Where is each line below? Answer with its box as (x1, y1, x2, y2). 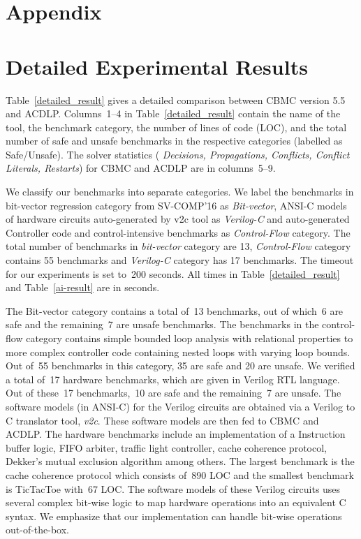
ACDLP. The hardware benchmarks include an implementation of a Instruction (6, 427, 346, 441)
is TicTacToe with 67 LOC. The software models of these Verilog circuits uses (6, 481, 341, 496)
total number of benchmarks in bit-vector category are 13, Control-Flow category (6, 239, 351, 253)
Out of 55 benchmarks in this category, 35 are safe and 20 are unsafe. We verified (6, 358, 355, 373)
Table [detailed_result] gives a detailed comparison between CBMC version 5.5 (6, 92, 346, 107)
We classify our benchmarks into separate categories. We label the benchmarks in (6, 184, 354, 199)
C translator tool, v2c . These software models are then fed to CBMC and (6, 413, 319, 427)
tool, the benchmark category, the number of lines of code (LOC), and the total (6, 119, 347, 134)
